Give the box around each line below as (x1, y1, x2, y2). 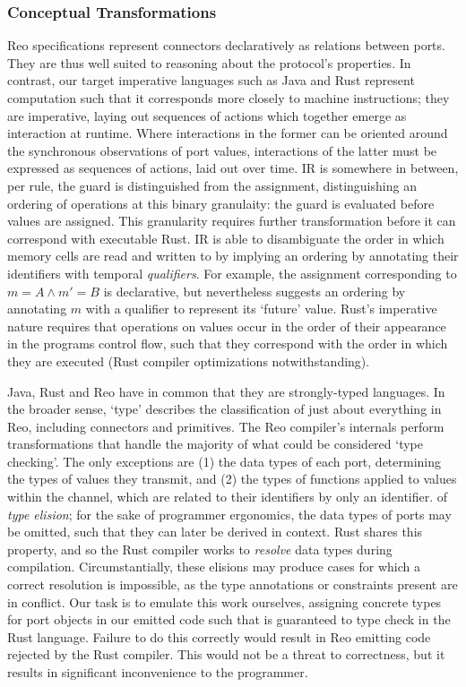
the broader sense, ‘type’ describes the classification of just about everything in (7, 399, 442, 418)
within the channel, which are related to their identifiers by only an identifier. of (7, 487, 448, 506)
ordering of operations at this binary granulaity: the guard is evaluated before (7, 193, 435, 212)
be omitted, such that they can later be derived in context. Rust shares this (7, 522, 423, 541)
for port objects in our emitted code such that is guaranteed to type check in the (7, 610, 451, 629)
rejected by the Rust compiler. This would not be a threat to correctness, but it (7, 645, 445, 664)
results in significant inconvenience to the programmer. (7, 663, 308, 681)
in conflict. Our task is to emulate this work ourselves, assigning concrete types (7, 592, 442, 611)
